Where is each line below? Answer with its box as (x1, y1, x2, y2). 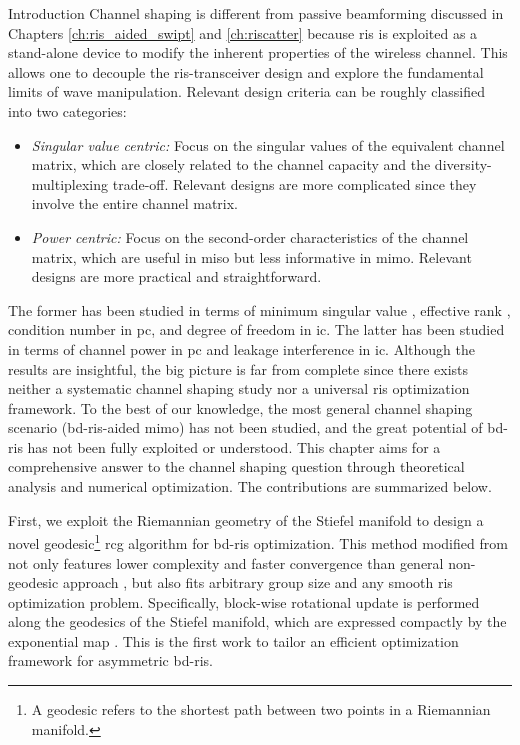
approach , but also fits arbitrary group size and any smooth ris (62, 572, 453, 593)
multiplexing (31, 173, 109, 194)
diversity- (434, 154, 492, 175)
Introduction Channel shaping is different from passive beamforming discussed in (8, 3, 504, 23)
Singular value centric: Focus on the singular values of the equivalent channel (31, 134, 505, 155)
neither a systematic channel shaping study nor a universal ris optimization (8, 378, 470, 399)
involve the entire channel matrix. (31, 193, 238, 214)
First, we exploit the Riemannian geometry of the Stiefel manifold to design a (8, 509, 484, 530)
